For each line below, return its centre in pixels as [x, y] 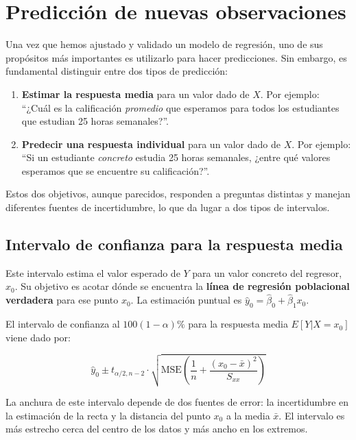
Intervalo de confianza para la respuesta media [174, 244]
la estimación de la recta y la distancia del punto [108, 415]
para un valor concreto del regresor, [267, 272]
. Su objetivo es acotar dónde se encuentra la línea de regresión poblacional [182, 286]
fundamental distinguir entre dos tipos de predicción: [117, 71]
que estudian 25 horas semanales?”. [95, 121]
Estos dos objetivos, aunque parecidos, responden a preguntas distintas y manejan [178, 194]
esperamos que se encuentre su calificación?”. [116, 170]
